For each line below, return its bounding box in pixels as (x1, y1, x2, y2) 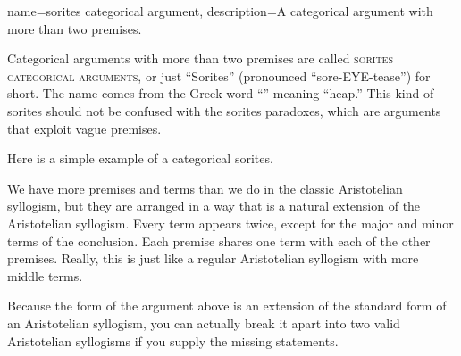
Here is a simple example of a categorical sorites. (7, 149, 273, 168)
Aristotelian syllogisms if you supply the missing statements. (7, 331, 339, 350)
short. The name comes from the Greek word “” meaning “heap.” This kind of (7, 84, 434, 103)
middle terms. (7, 266, 83, 285)
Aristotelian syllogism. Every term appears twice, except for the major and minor (7, 213, 454, 232)
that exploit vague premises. (7, 119, 162, 137)
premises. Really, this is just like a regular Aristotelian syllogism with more (7, 249, 419, 268)
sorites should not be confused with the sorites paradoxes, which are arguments (7, 101, 441, 120)
